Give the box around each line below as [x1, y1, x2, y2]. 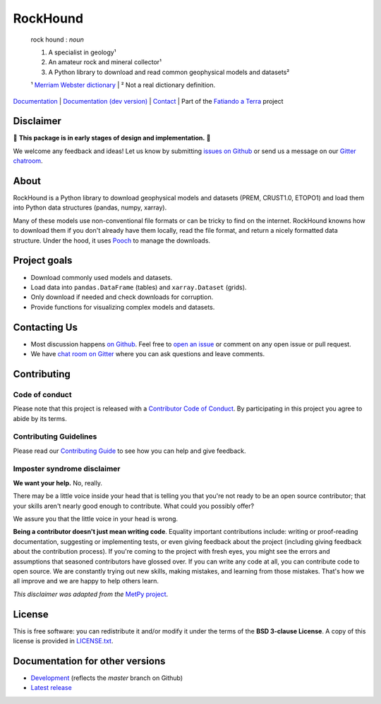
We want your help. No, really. [13, 478, 102, 487]
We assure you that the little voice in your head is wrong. [13, 515, 179, 523]
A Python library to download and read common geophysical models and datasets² [48, 68, 290, 76]
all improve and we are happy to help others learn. [13, 577, 159, 585]
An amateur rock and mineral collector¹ [48, 58, 162, 66]
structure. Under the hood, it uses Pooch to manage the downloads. [13, 236, 211, 245]
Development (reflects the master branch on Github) [30, 674, 183, 682]
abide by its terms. [13, 414, 67, 423]
